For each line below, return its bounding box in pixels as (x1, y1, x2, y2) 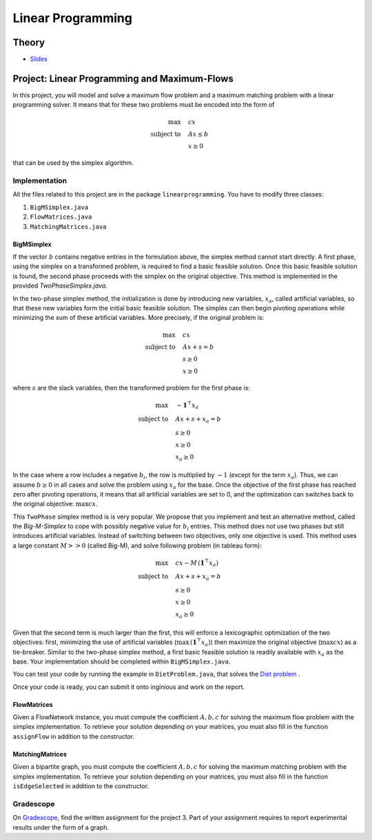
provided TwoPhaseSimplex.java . (12, 281, 108, 290)
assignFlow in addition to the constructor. (12, 732, 134, 741)
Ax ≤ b (187, 130, 209, 138)
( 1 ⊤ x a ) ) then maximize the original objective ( (189, 637, 321, 648)
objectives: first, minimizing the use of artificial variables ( (12, 638, 177, 646)
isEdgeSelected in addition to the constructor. (12, 782, 149, 790)
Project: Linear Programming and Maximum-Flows (12, 72, 234, 84)
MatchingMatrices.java (30, 223, 107, 230)
